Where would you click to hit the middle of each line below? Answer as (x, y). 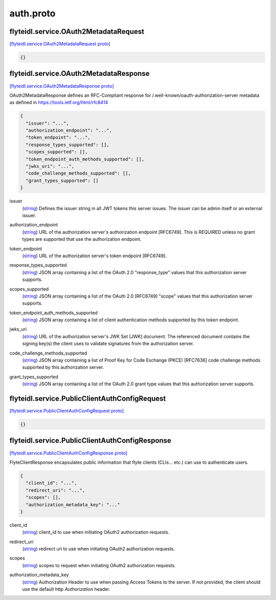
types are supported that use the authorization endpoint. (82, 239)
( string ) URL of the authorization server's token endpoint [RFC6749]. (95, 256)
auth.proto (32, 13)
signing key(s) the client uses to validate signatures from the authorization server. (108, 344)
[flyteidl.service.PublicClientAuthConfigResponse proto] (68, 453)
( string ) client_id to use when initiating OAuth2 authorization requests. (96, 532)
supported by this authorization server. (63, 367)
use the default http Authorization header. (66, 589)
